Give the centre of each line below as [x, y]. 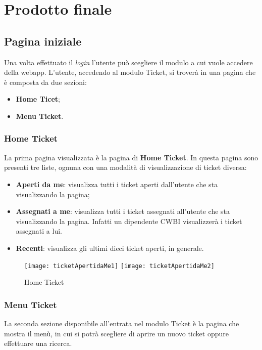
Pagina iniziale [43, 41]
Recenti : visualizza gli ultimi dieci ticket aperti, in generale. [110, 248]
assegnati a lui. [39, 231]
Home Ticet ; [38, 99]
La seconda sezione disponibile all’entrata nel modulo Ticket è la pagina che [122, 323]
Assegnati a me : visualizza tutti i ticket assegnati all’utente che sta [123, 211]
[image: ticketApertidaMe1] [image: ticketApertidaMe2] [119, 266]
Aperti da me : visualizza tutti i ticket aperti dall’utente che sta [117, 184]
